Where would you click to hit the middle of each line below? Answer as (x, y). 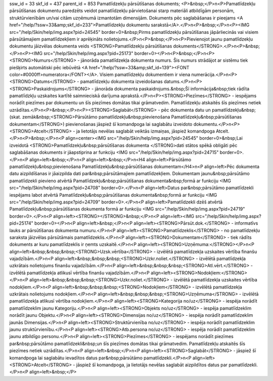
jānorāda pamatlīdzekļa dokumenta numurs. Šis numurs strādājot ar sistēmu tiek (164, 60)
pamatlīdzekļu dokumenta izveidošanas (121, 81)
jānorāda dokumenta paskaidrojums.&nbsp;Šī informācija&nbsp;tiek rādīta (172, 89)
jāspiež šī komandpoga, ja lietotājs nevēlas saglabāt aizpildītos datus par (152, 365)
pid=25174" (21, 223)
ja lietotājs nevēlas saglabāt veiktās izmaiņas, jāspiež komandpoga (145, 131)
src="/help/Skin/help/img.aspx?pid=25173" (88, 53)
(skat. (15, 117)
